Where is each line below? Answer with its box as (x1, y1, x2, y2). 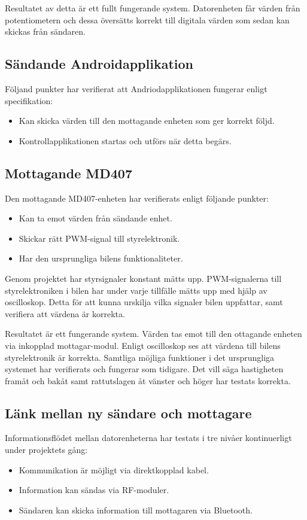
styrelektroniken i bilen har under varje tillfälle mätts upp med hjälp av (5, 284, 268, 296)
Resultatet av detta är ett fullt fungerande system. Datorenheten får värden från (5, 2, 300, 14)
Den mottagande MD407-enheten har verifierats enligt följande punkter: (5, 191, 269, 204)
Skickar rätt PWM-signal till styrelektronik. (19, 232, 180, 244)
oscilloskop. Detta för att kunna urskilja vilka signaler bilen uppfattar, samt (5, 296, 283, 308)
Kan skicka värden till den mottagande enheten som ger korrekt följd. (19, 114, 275, 127)
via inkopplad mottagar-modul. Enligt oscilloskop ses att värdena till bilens (5, 339, 281, 351)
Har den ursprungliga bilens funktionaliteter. (19, 252, 183, 264)
